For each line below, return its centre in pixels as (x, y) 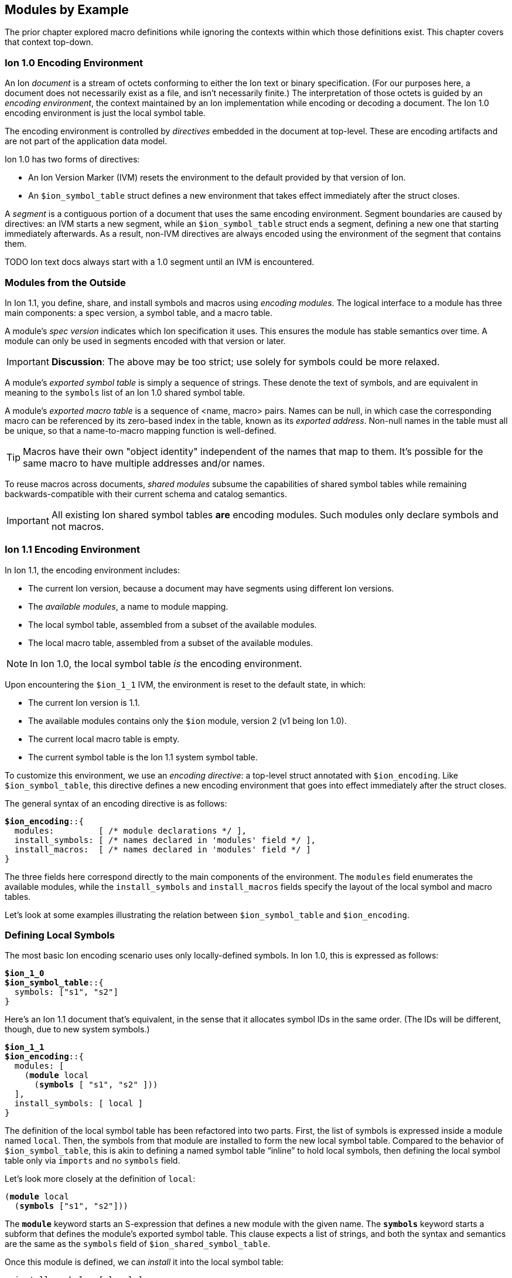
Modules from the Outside (65, 282)
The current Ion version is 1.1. (84, 702)
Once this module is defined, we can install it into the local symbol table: (144, 1262)
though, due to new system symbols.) (77, 1029)
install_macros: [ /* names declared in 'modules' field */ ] (163, 849)
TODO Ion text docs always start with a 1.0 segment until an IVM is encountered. (160, 262)
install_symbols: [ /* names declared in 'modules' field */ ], (165, 840)
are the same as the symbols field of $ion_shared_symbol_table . (138, 1244)
